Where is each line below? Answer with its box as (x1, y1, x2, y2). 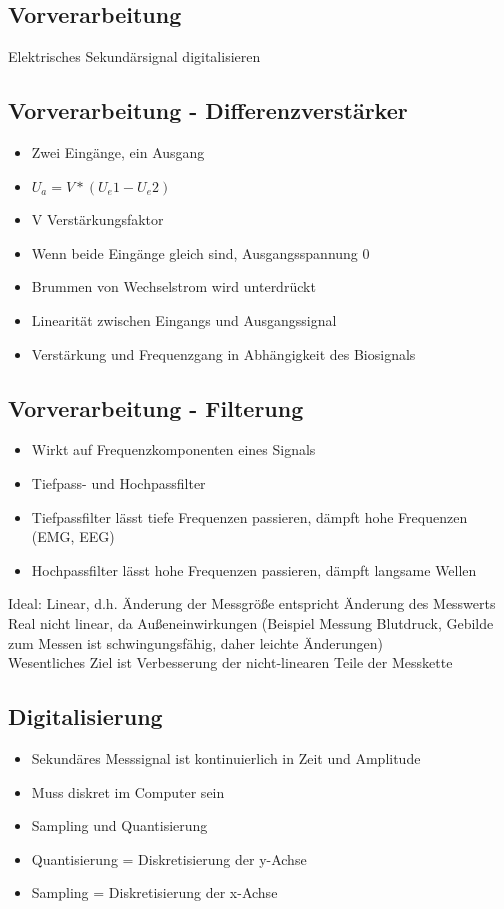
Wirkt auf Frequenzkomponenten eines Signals (31, 439, 316, 460)
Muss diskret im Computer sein (31, 781, 225, 802)
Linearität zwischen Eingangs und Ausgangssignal (31, 309, 337, 330)
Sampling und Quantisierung (31, 815, 208, 836)
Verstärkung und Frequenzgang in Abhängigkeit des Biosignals (31, 343, 416, 364)
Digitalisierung (8, 701, 163, 732)
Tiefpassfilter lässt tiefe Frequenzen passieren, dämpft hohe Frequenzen (31, 506, 468, 527)
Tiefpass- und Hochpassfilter (31, 472, 206, 493)
